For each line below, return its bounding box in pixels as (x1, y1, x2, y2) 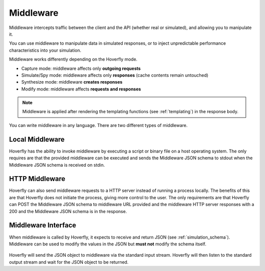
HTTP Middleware (9, 175, 66, 183)
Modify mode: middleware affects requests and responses (21, 86, 141, 92)
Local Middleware (9, 135, 65, 144)
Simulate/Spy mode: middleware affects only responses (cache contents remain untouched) (21, 72, 209, 78)
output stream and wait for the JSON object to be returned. (9, 259, 129, 265)
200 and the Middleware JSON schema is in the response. (9, 208, 127, 214)
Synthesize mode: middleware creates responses (21, 79, 123, 85)
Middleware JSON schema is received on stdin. (9, 162, 105, 168)
